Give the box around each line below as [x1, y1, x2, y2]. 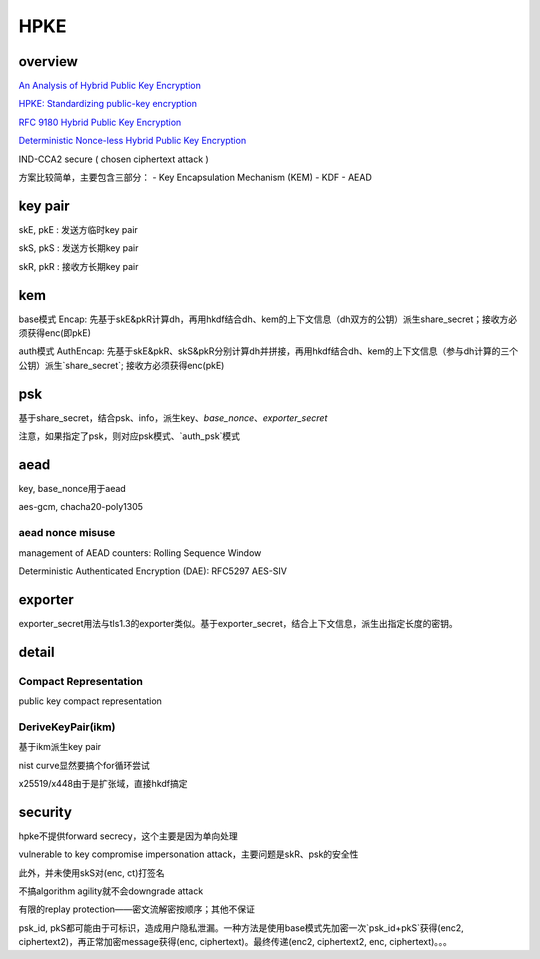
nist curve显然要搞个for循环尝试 [18, 759, 150, 771]
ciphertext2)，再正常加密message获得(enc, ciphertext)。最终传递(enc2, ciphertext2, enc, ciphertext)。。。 [18, 936, 452, 948]
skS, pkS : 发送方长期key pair [18, 242, 139, 254]
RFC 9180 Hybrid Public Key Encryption [18, 116, 182, 128]
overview [18, 53, 79, 70]
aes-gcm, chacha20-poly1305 [18, 501, 144, 513]
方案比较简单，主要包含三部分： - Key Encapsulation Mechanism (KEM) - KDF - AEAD [18, 171, 372, 184]
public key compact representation [18, 695, 162, 707]
